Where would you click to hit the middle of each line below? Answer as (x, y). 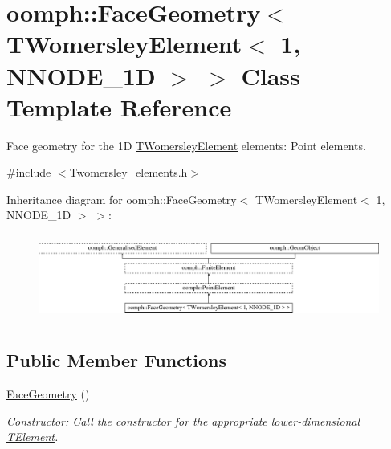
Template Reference (119, 106)
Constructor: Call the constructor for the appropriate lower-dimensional (183, 420)
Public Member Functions (116, 360)
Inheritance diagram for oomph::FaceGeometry (122, 199)
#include (29, 172)
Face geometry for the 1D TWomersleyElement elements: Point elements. (186, 145)
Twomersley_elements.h (128, 172)
